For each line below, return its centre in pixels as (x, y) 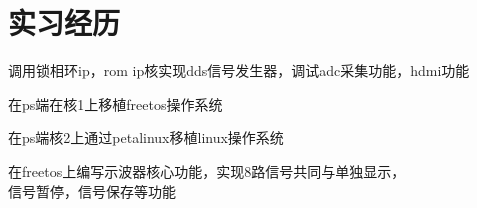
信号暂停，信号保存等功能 (92, 190)
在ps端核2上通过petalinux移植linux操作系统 (146, 137)
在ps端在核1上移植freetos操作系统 (115, 103)
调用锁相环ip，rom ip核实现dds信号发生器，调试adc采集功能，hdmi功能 (239, 70)
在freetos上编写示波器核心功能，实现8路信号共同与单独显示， (207, 170)
